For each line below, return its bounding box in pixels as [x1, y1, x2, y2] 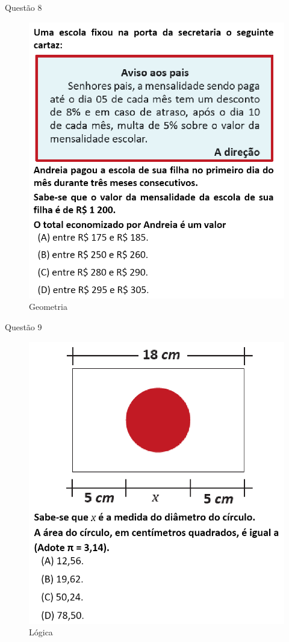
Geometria [29, 300, 67, 313]
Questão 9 [5, 320, 42, 333]
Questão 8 [5, 1, 42, 13]
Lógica [29, 626, 53, 638]
